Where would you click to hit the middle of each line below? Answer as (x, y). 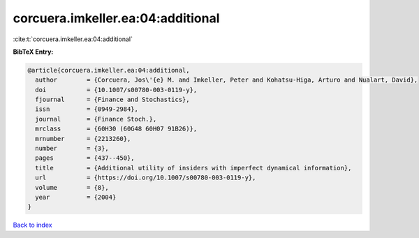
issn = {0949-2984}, (87, 109)
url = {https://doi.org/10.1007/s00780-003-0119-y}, (146, 178)
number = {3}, (72, 149)
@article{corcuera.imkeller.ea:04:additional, (109, 70)
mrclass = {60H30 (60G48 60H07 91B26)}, (116, 129)
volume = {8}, (72, 187)
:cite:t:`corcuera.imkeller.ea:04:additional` (73, 39)
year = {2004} (76, 197)
